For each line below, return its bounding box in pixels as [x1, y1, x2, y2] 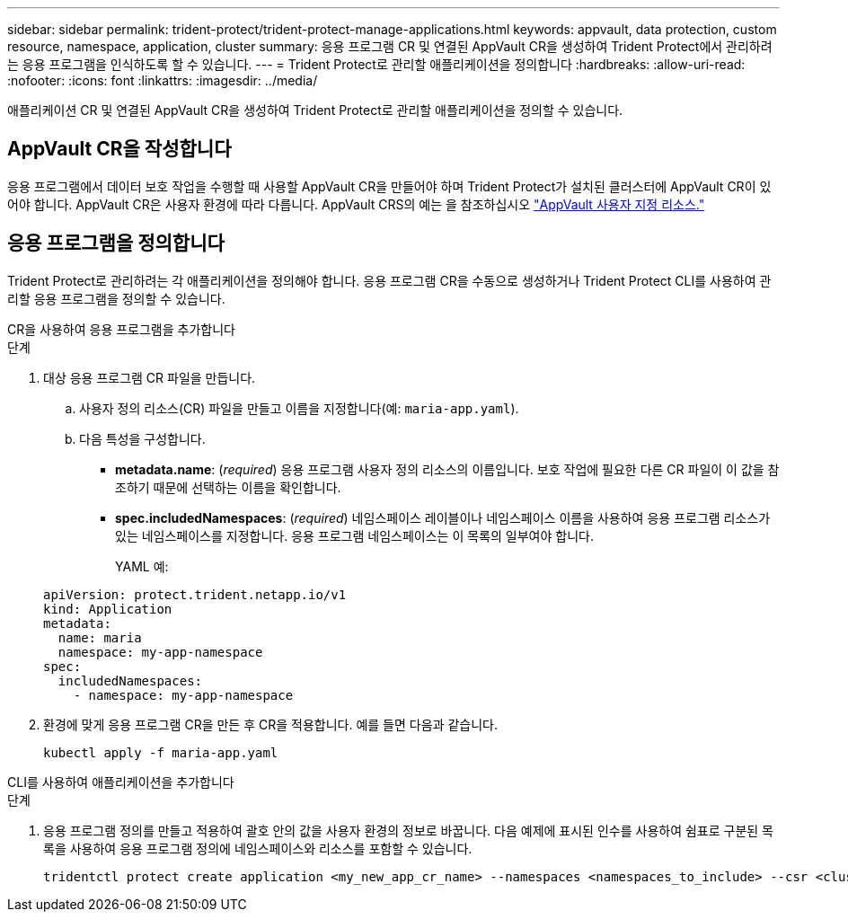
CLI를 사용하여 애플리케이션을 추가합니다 [7, 773, 234, 790]
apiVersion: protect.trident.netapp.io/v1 [43, 587, 347, 602]
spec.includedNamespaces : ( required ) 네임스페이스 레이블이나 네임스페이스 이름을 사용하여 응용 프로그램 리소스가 [115, 509, 771, 526]
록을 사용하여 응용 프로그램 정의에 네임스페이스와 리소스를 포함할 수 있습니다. [43, 840, 473, 856]
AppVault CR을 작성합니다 [7, 137, 232, 161]
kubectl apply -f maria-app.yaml [43, 745, 278, 760]
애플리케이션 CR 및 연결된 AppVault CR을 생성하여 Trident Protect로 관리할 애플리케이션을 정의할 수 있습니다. [7, 102, 623, 118]
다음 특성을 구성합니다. [79, 430, 206, 446]
